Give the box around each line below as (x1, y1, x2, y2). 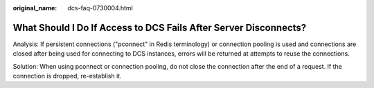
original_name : (12, 4, 57, 12)
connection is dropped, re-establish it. (12, 72, 122, 80)
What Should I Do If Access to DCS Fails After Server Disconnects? (12, 21, 307, 34)
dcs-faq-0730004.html (67, 4, 133, 12)
